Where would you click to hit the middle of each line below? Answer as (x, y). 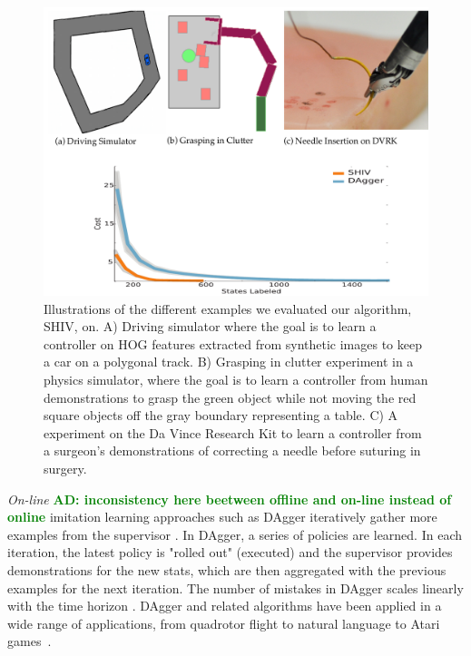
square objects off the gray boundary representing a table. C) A (221, 415)
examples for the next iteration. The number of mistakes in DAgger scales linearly (235, 587)
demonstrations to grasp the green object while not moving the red (230, 397)
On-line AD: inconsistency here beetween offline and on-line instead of (230, 499)
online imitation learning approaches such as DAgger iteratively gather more (222, 517)
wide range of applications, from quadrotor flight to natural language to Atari (224, 623)
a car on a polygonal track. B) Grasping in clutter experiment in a (229, 362)
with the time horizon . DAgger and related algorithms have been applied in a (225, 606)
